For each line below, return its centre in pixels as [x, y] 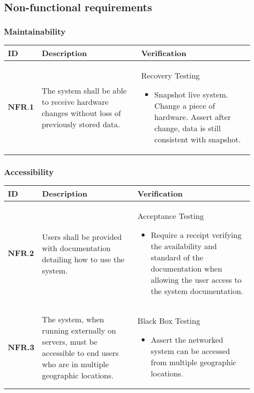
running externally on [79, 330]
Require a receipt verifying [196, 235]
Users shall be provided [82, 236]
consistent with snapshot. [198, 139]
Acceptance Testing [171, 216]
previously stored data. [81, 124]
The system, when [73, 319]
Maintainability [35, 31]
